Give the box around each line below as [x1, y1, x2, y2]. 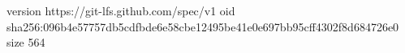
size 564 [6, 34, 45, 51]
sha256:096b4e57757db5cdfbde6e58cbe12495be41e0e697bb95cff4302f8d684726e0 [6, 18, 399, 35]
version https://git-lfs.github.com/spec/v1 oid [6, 2, 235, 18]
